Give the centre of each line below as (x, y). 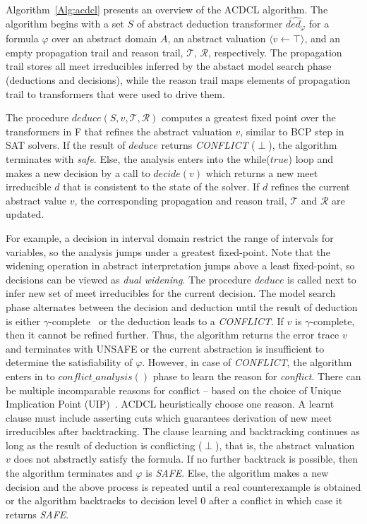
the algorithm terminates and (69, 473)
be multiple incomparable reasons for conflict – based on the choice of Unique (174, 390)
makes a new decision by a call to (78, 172)
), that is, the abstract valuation (285, 445)
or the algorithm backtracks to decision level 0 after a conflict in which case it (174, 500)
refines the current (310, 187)
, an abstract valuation (217, 38)
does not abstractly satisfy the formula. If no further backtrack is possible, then (186, 459)
